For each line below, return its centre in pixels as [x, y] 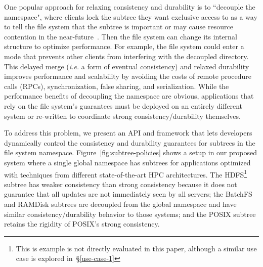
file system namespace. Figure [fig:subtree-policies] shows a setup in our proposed [130, 152]
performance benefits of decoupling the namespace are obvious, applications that [129, 96]
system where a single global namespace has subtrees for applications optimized [127, 162]
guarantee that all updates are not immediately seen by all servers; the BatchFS [128, 194]
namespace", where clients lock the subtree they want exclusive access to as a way [131, 16]
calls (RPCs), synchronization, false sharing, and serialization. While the [117, 86]
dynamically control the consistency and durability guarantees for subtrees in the [130, 142]
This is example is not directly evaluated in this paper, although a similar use [136, 248]
